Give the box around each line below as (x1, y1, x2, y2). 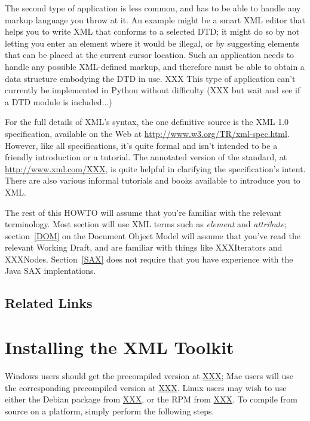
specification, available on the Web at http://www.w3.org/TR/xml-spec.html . (5, 127, 290, 139)
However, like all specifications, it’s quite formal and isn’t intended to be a (5, 139, 278, 151)
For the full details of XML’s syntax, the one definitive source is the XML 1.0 (5, 115, 289, 128)
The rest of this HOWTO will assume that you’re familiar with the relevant (5, 206, 282, 218)
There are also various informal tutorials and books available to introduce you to (5, 174, 300, 187)
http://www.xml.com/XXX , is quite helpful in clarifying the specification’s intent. (5, 162, 306, 175)
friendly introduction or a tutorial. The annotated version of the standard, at (5, 151, 287, 163)
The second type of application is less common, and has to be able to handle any (5, 2, 301, 14)
